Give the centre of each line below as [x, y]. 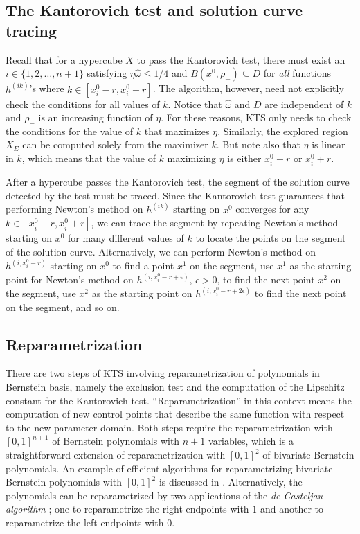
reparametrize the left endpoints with [85, 522]
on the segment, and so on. [63, 306]
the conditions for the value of [70, 131]
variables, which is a [251, 441]
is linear [328, 144]
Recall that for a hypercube [64, 59]
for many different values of [126, 238]
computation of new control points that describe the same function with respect [175, 414]
